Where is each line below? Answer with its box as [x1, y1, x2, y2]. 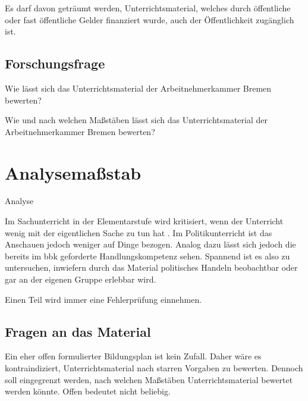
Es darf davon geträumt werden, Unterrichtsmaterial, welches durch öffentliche [5, 2, 291, 14]
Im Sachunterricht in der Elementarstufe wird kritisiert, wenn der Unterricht [5, 215, 284, 227]
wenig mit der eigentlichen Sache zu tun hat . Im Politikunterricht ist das [5, 226, 272, 239]
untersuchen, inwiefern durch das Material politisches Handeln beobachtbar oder [5, 261, 298, 274]
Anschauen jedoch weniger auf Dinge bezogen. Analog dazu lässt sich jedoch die [5, 238, 296, 250]
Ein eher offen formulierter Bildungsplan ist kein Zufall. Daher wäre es [5, 350, 262, 362]
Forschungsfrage [5, 54, 105, 73]
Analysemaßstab [5, 160, 142, 184]
